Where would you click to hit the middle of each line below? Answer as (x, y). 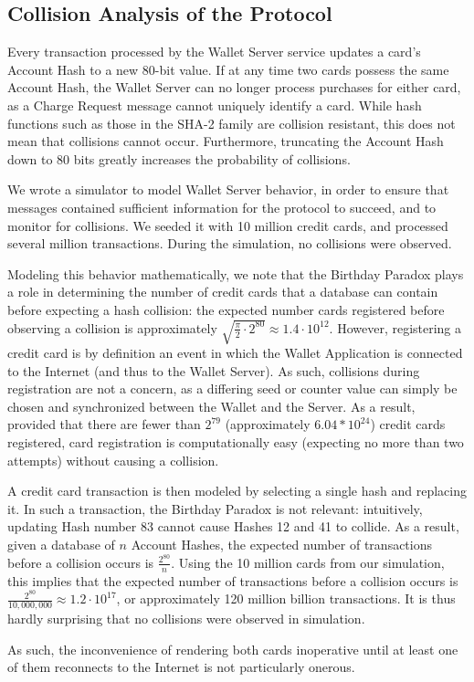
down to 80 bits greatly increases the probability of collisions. (179, 158)
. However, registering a (395, 327)
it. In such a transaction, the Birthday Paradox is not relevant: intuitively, (215, 508)
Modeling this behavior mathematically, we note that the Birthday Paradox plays (236, 273)
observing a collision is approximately (112, 327)
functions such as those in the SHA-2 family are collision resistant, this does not (232, 123)
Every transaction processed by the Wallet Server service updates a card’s (214, 52)
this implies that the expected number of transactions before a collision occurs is (233, 580)
